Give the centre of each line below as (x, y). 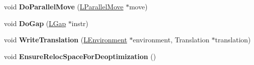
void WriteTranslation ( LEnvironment (66, 40)
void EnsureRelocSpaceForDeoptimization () (80, 56)
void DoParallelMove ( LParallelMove (64, 6)
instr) (80, 23)
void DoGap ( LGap (35, 23)
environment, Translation (171, 40)
